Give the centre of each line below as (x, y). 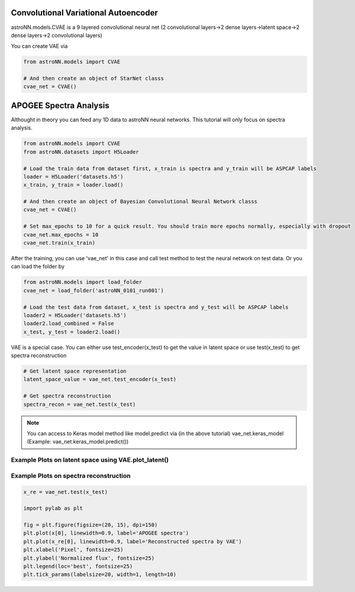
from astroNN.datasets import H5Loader (81, 152)
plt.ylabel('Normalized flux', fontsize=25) (89, 558)
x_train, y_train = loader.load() (73, 185)
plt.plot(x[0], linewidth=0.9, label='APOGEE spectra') (106, 533)
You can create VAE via (39, 46)
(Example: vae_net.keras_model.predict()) (78, 442)
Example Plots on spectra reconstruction (71, 475)
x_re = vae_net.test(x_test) (66, 492)
